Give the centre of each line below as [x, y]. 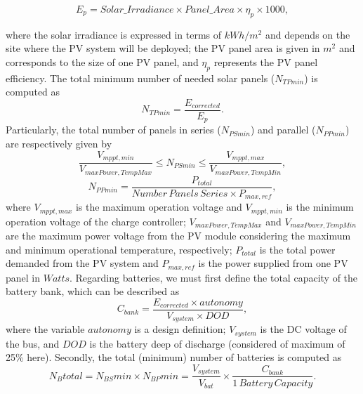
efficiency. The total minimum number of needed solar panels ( [140, 78]
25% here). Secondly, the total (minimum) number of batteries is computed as [174, 357]
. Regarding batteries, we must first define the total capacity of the [214, 277]
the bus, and [33, 343]
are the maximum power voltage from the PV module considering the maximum [178, 236]
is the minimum [320, 207]
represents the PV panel [266, 61]
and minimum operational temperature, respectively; [119, 249]
